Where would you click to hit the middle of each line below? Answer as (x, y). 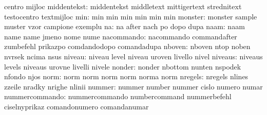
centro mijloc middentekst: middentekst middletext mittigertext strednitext (123, 6)
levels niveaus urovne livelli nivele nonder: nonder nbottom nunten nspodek (123, 66)
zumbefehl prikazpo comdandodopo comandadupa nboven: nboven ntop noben (127, 46)
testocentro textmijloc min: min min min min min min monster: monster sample (131, 16)
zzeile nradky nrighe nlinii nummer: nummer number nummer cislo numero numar (133, 86)
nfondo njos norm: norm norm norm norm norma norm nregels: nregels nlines (126, 76)
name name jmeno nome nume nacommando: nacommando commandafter (121, 36)
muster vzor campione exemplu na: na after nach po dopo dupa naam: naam (125, 26)
